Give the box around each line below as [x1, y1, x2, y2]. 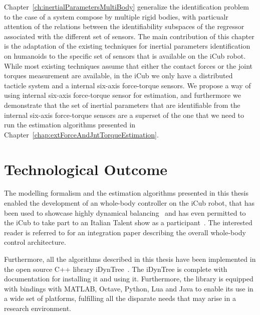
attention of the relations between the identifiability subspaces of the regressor [4, 21, 244, 32]
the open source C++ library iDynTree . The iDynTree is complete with [4, 263, 227, 274]
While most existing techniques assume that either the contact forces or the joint [4, 60, 252, 71]
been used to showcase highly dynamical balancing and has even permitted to [4, 207, 246, 218]
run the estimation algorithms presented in [4, 119, 136, 130]
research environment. [4, 302, 71, 313]
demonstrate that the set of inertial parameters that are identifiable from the [4, 99, 240, 110]
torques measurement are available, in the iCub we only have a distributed [4, 70, 233, 81]
